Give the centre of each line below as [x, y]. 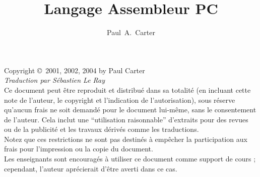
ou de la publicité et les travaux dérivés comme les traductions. [102, 129]
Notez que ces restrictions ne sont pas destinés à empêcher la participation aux [126, 139]
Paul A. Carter [131, 32]
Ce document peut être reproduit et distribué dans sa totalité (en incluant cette [127, 90]
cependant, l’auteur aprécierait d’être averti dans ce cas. [91, 168]
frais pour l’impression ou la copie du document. [79, 149]
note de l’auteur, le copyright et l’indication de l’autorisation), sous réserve [120, 100]
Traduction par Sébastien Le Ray [55, 80]
